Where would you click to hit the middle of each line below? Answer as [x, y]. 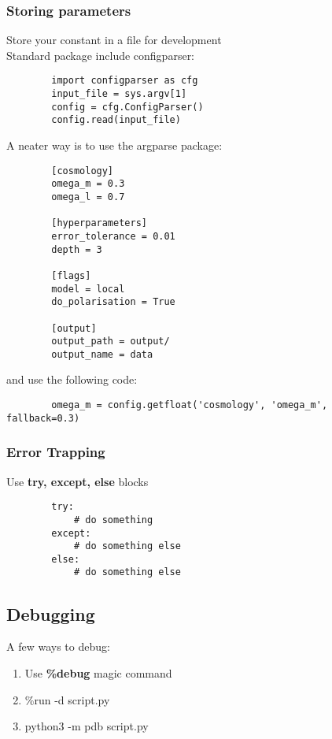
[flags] [71, 275]
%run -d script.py [67, 699]
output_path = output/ [111, 342]
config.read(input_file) [116, 120]
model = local [88, 289]
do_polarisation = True [113, 302]
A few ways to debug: [58, 646]
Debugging [51, 613]
